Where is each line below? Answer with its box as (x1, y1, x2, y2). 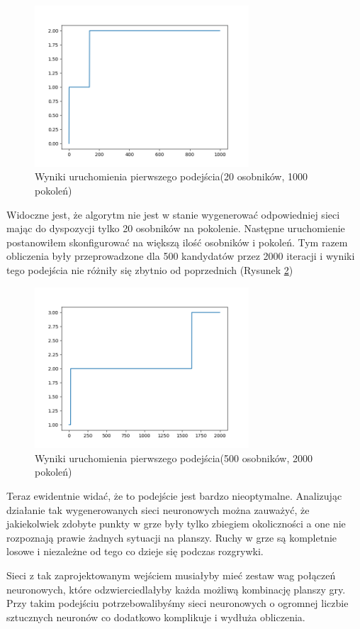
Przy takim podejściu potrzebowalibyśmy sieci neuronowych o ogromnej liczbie (6, 596, 349, 611)
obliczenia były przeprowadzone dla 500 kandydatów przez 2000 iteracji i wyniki (6, 248, 355, 263)
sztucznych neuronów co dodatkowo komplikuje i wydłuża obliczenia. (6, 609, 305, 624)
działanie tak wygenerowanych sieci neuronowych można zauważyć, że (6, 502, 310, 517)
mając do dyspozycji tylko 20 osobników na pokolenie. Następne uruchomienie (6, 221, 345, 236)
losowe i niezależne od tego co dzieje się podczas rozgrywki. (6, 544, 264, 559)
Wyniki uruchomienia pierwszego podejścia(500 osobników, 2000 (35, 450, 313, 465)
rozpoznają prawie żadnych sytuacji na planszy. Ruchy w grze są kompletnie (6, 530, 337, 545)
